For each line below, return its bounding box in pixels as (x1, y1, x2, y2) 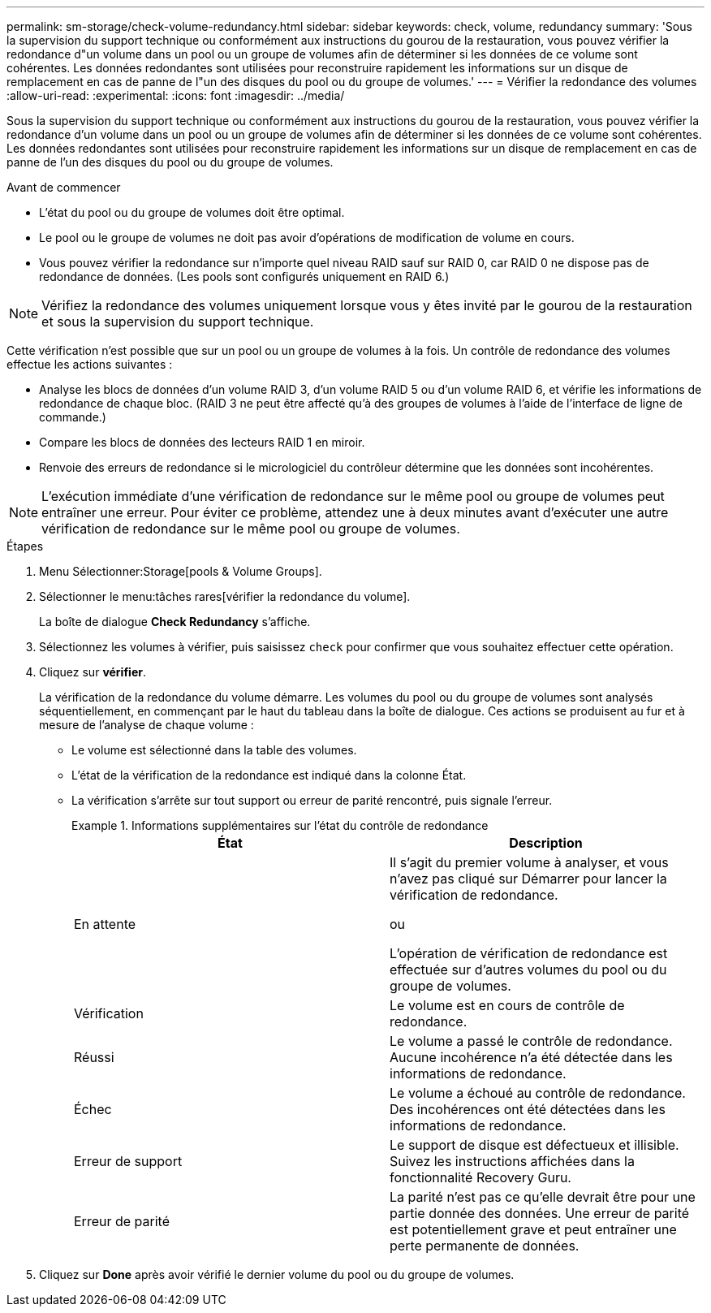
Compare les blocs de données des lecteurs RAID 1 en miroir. (39, 435, 365, 449)
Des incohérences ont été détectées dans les (390, 1101, 666, 1117)
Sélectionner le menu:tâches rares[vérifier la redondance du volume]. (39, 590, 411, 603)
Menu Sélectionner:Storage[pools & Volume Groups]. (39, 564, 322, 578)
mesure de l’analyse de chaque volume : (39, 718, 254, 732)
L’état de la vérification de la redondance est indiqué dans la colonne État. (71, 768, 467, 782)
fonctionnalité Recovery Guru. (390, 1169, 571, 1186)
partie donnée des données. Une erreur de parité (390, 1205, 690, 1221)
